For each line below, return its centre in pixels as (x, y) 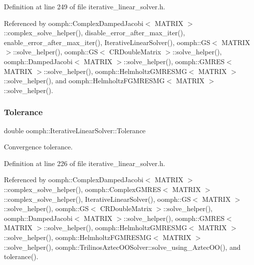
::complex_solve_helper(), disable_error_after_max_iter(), (94, 33)
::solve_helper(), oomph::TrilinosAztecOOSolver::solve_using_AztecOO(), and (122, 247)
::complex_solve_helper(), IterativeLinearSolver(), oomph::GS (97, 199)
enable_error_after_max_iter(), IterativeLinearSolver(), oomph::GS (107, 42)
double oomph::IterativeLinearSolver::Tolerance (75, 130)
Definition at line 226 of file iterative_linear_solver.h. (85, 163)
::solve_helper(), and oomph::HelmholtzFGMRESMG (84, 81)
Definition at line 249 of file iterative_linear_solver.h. (85, 6)
